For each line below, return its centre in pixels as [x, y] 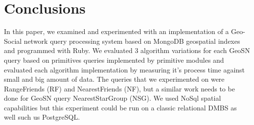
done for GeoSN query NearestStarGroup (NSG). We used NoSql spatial [113, 98]
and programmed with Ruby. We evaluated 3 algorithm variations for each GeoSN [127, 50]
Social [13, 41]
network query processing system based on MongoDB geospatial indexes [132, 41]
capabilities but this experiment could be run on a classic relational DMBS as [120, 107]
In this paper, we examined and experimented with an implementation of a [116, 31]
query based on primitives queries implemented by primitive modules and [114, 60]
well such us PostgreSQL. [42, 117]
